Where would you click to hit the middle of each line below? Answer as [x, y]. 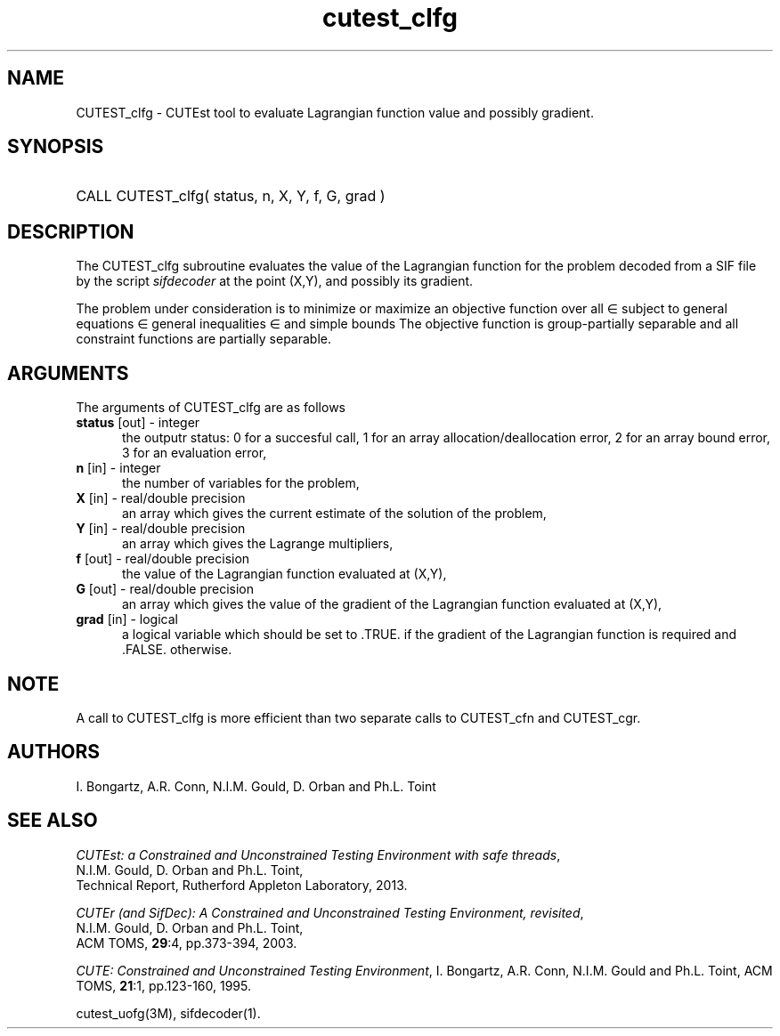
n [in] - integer [118, 468]
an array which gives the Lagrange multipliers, [258, 544]
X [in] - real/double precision [161, 498]
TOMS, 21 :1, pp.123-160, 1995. [164, 985]
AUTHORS [54, 752]
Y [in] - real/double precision [161, 529]
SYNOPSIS [56, 147]
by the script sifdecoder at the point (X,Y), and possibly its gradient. [275, 281]
